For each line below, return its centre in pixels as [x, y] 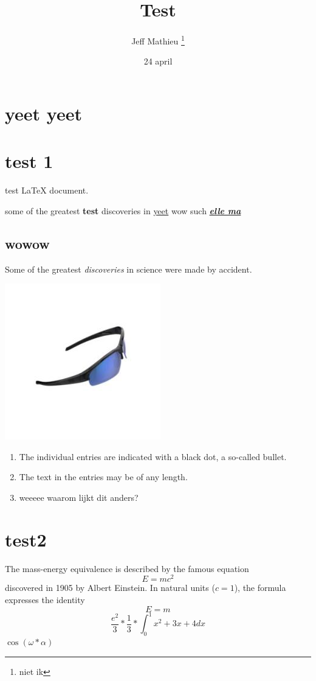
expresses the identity [45, 600]
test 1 [29, 161]
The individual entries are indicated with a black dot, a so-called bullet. [153, 456]
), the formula [260, 588]
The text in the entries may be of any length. [103, 477]
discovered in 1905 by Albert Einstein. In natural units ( [110, 588]
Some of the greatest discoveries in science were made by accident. [129, 269]
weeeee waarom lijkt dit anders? [79, 498]
